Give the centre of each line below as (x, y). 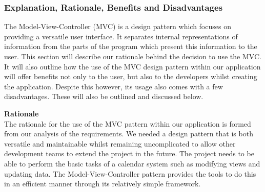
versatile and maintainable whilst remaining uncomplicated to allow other (120, 143)
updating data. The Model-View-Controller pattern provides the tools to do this (130, 173)
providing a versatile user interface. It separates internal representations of (121, 36)
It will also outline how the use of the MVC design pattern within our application (132, 66)
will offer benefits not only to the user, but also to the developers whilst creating (131, 76)
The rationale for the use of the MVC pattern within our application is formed (128, 123)
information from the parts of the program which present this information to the (131, 46)
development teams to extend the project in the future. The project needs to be (129, 153)
